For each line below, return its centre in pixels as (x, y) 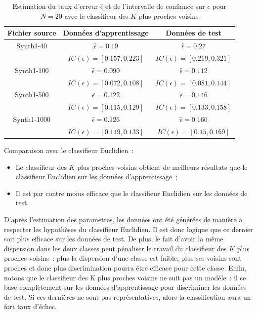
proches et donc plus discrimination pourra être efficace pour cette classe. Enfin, (125, 267)
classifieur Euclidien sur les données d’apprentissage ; (96, 176)
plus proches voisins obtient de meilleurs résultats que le (162, 167)
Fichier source (32, 33)
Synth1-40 (32, 46)
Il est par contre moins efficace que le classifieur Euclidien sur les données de (131, 193)
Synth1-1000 (32, 119)
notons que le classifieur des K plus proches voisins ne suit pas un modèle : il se (125, 277)
